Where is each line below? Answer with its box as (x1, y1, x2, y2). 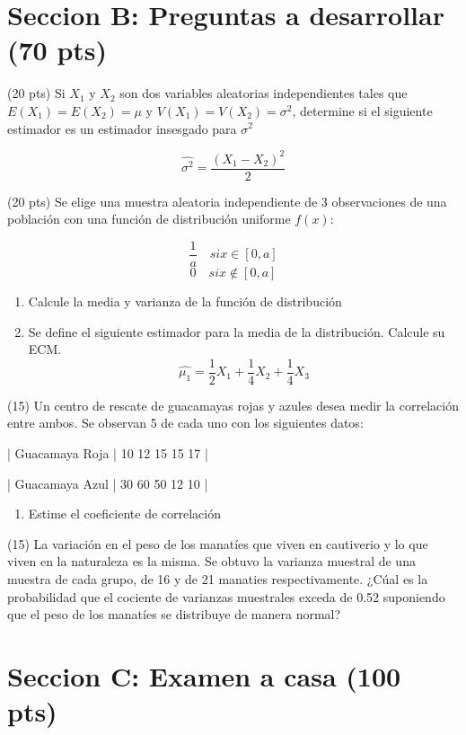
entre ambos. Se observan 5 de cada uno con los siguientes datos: (7, 413, 364, 432)
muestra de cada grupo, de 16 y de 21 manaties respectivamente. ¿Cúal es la (7, 569, 428, 588)
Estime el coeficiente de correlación (28, 504, 221, 523)
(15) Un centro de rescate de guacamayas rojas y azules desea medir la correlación (7, 395, 459, 414)
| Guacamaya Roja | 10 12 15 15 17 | (7, 443, 208, 462)
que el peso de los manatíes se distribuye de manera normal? (7, 605, 341, 624)
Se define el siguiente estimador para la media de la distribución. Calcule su (28, 322, 445, 341)
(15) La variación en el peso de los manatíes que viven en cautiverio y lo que (7, 534, 428, 553)
